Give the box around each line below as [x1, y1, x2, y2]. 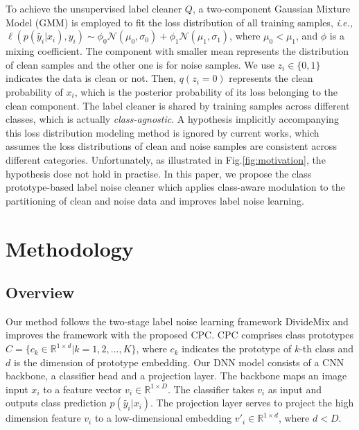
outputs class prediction [6, 395, 107, 410]
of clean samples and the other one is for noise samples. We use [6, 57, 274, 71]
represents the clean [229, 71, 313, 85]
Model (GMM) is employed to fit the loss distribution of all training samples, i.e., [6, 15, 353, 29]
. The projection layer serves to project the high [150, 395, 354, 410]
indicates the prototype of [182, 341, 292, 356]
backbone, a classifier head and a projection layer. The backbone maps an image [6, 368, 347, 383]
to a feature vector [43, 381, 122, 396]
